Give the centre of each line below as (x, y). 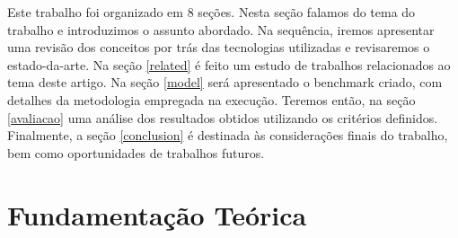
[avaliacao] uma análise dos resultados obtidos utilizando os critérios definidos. (223, 117)
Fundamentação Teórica (157, 214)
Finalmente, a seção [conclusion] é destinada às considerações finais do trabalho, (228, 135)
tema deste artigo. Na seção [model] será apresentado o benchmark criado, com (225, 82)
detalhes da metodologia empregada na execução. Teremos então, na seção (211, 99)
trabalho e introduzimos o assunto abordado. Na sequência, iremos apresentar (221, 29)
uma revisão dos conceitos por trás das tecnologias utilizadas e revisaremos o (219, 47)
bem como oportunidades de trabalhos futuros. (136, 152)
